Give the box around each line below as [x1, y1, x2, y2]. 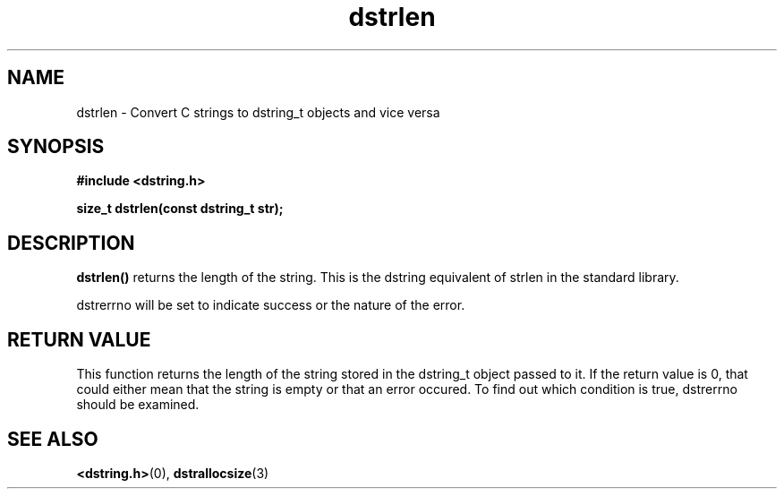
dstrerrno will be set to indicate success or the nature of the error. [76, 297, 465, 313]
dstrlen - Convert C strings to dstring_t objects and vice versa [76, 104, 440, 120]
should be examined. [76, 397, 200, 413]
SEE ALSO [7, 427, 98, 450]
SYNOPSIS [7, 135, 105, 158]
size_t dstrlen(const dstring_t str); [76, 201, 284, 217]
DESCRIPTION [7, 231, 135, 254]
